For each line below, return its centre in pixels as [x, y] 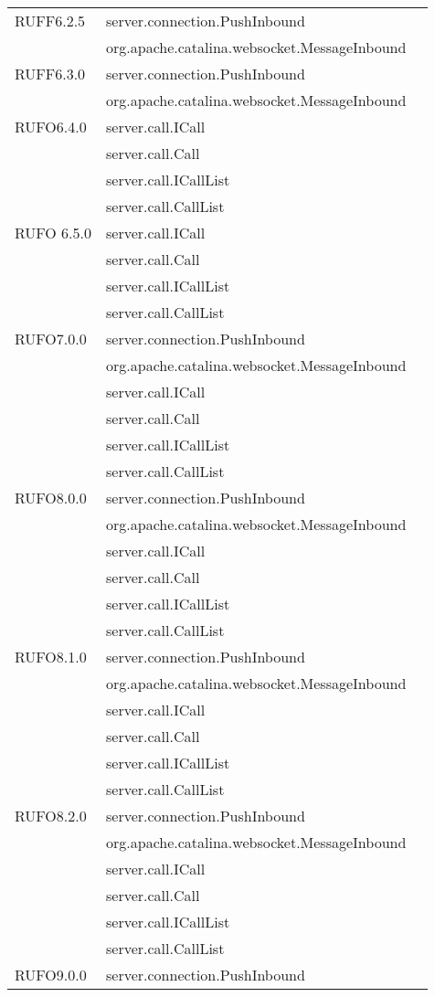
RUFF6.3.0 [50, 74]
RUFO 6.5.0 [53, 233]
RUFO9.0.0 [51, 975]
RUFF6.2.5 [50, 21]
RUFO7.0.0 [51, 339]
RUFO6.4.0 [51, 127]
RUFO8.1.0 [51, 657]
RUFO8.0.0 [51, 498]
